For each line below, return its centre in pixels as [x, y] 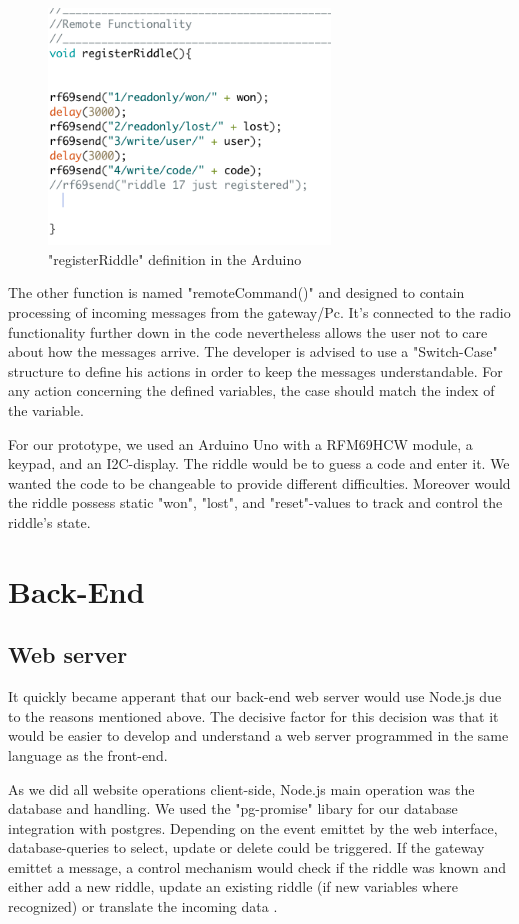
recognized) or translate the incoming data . [143, 906]
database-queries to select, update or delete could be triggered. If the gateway [246, 847]
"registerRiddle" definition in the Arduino [175, 258]
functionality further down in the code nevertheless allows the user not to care [248, 331]
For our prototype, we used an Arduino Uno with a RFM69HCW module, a [240, 443]
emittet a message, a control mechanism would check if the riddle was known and [257, 866]
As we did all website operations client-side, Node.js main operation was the [241, 788]
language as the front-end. [88, 754]
